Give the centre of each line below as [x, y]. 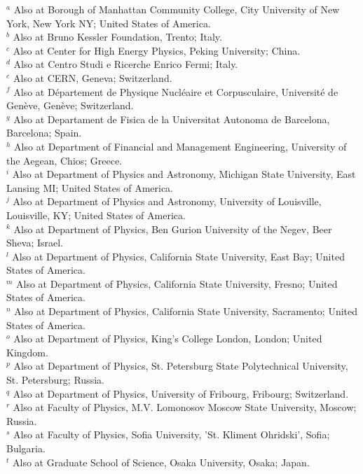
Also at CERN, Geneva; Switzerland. [93, 77]
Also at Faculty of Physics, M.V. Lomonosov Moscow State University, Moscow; [185, 407]
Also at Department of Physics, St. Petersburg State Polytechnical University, [181, 366]
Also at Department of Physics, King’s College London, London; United [168, 339]
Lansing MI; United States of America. [90, 187]
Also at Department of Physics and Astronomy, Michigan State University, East [184, 174]
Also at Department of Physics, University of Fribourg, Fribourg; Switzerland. [181, 393]
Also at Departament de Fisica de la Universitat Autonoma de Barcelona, [172, 119]
